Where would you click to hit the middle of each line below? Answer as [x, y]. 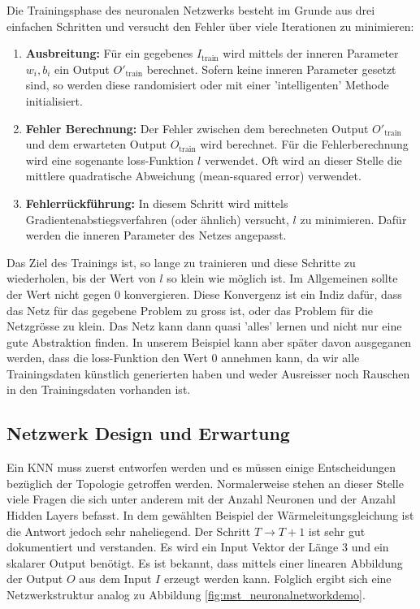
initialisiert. [54, 100]
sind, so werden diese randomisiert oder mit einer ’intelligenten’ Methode [207, 85]
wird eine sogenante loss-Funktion [110, 160]
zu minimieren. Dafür [353, 219]
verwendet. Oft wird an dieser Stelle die [303, 160]
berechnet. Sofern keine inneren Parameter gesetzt [271, 69]
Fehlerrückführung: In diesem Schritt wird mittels [157, 203]
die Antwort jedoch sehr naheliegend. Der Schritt [129, 531]
